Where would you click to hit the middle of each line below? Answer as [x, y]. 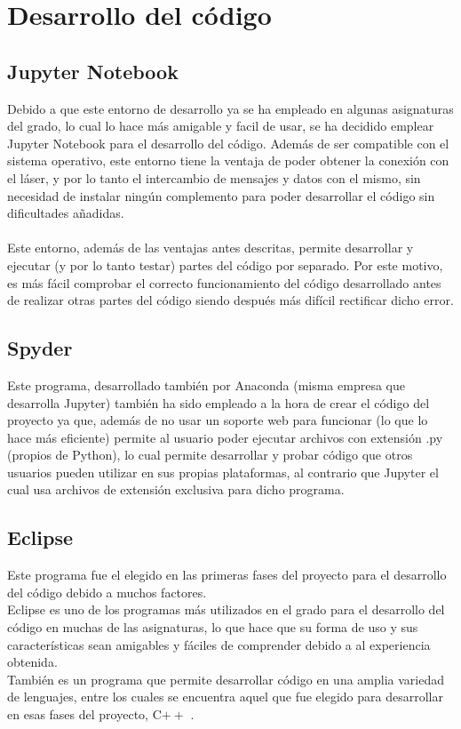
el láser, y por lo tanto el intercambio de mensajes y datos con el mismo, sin [214, 177]
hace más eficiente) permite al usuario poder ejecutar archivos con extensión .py [225, 437]
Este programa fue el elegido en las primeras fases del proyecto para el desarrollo [227, 575]
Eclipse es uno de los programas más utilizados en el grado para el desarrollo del [226, 609]
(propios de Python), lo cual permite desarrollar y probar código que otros [210, 455]
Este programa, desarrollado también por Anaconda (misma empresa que [206, 385]
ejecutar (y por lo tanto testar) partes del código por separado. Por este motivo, [225, 264]
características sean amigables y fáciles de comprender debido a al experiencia [219, 644]
